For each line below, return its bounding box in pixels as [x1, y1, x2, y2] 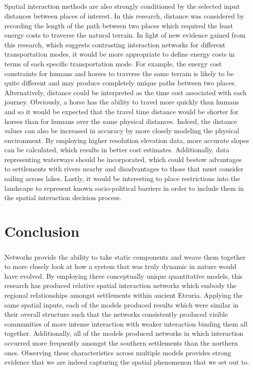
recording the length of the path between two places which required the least [4, 20, 234, 30]
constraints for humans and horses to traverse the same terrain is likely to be [4, 68, 234, 78]
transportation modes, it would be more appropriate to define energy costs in [4, 49, 235, 59]
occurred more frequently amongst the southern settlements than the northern [4, 337, 238, 348]
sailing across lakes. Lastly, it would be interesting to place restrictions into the [4, 173, 240, 184]
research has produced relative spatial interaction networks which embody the [4, 280, 236, 290]
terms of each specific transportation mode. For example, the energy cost [4, 58, 222, 68]
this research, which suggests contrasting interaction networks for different [4, 39, 226, 49]
